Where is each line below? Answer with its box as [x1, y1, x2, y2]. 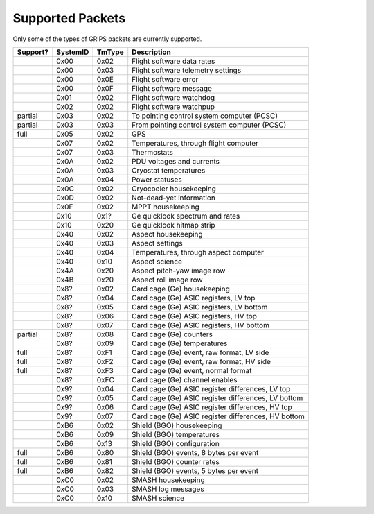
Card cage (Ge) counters [132, 329, 213, 339]
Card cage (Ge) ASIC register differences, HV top [132, 402, 292, 412]
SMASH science [132, 493, 185, 503]
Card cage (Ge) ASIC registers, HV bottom [132, 320, 270, 329]
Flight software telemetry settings [132, 65, 242, 75]
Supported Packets [12, 10, 126, 26]
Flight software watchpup [132, 101, 215, 111]
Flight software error [132, 74, 199, 84]
